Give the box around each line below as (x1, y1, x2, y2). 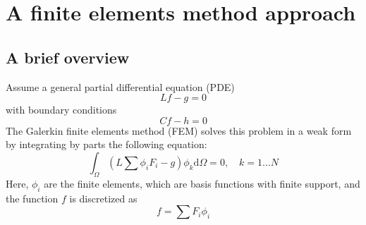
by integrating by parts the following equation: (6, 137, 207, 152)
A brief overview (6, 46, 130, 68)
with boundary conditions (6, 102, 117, 117)
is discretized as (69, 190, 138, 205)
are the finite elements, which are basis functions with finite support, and (44, 176, 360, 190)
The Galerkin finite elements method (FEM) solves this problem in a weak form (6, 123, 352, 138)
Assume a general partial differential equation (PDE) (6, 79, 235, 94)
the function (6, 190, 59, 205)
